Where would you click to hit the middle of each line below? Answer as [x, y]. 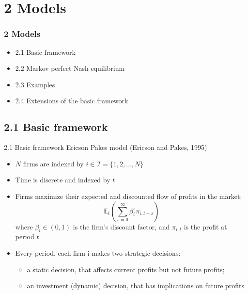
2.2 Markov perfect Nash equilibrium [70, 68]
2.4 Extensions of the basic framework [72, 101]
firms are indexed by [53, 163]
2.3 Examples [35, 84]
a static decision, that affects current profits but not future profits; [126, 269]
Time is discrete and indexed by [63, 180]
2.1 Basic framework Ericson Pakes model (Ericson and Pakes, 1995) [106, 147]
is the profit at [205, 226]
